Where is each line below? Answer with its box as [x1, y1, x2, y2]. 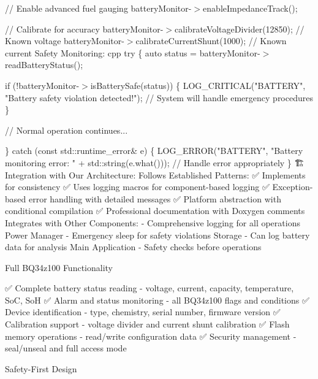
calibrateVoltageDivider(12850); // [175, 22, 305, 35]
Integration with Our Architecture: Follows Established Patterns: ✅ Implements [5, 168, 306, 181]
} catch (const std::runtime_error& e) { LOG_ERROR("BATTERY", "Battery [5, 144, 303, 157]
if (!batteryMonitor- [5, 78, 80, 91]
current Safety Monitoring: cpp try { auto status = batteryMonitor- [5, 46, 260, 59]
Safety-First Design [5, 362, 77, 375]
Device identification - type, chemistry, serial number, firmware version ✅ [5, 305, 281, 318]
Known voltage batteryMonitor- [5, 34, 124, 47]
